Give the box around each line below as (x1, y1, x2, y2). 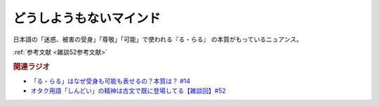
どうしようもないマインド (13, 11, 161, 26)
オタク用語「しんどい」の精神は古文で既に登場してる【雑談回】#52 (30, 86, 226, 95)
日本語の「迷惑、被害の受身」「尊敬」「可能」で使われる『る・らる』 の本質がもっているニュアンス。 (13, 35, 303, 44)
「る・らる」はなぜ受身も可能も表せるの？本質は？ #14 (30, 77, 191, 85)
